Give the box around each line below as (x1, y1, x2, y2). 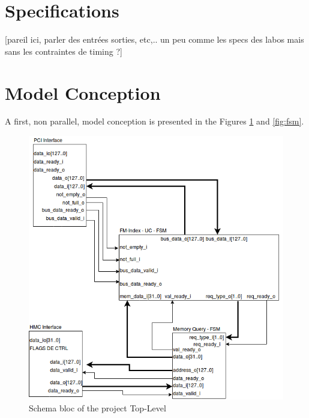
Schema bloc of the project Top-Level (29, 401, 166, 414)
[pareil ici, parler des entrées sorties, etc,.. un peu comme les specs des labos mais (5, 33, 304, 46)
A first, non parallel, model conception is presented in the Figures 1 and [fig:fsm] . (5, 115, 304, 128)
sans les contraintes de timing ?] (5, 45, 122, 57)
